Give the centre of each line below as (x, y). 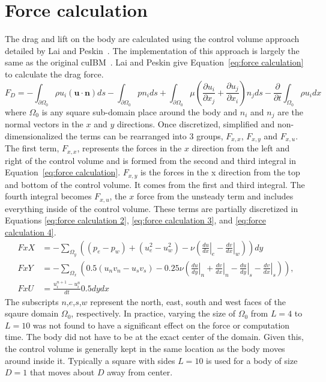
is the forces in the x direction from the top (220, 172)
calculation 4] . (31, 232)
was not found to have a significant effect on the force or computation (161, 325)
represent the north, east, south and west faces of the (188, 301)
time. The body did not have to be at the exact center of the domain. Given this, (154, 337)
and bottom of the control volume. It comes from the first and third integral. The (155, 184)
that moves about (62, 372)
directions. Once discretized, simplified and (196, 124)
